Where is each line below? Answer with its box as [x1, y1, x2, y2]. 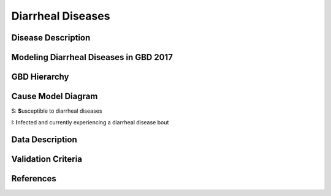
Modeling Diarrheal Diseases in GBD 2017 [11, 52, 173, 62]
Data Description [11, 135, 78, 145]
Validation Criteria [11, 154, 83, 165]
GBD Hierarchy [11, 72, 69, 82]
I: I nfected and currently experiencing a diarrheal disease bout [11, 118, 169, 126]
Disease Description [11, 32, 91, 43]
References [11, 173, 56, 184]
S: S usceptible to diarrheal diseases [11, 107, 102, 115]
